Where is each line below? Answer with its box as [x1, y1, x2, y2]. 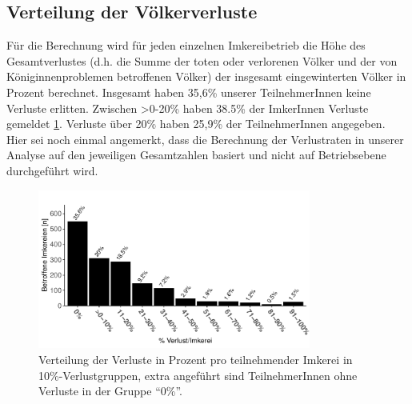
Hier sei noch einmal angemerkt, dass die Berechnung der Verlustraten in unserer [6, 130, 404, 147]
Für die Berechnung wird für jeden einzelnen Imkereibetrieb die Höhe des [6, 37, 366, 54]
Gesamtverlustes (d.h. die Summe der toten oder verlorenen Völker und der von [6, 52, 398, 69]
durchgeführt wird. [6, 162, 98, 178]
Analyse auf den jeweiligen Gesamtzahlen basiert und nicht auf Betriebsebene [6, 146, 386, 163]
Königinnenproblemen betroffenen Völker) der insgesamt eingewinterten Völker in [6, 68, 406, 85]
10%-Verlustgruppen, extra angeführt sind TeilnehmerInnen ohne [38, 366, 358, 383]
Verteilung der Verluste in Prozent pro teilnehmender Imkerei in [38, 351, 353, 367]
